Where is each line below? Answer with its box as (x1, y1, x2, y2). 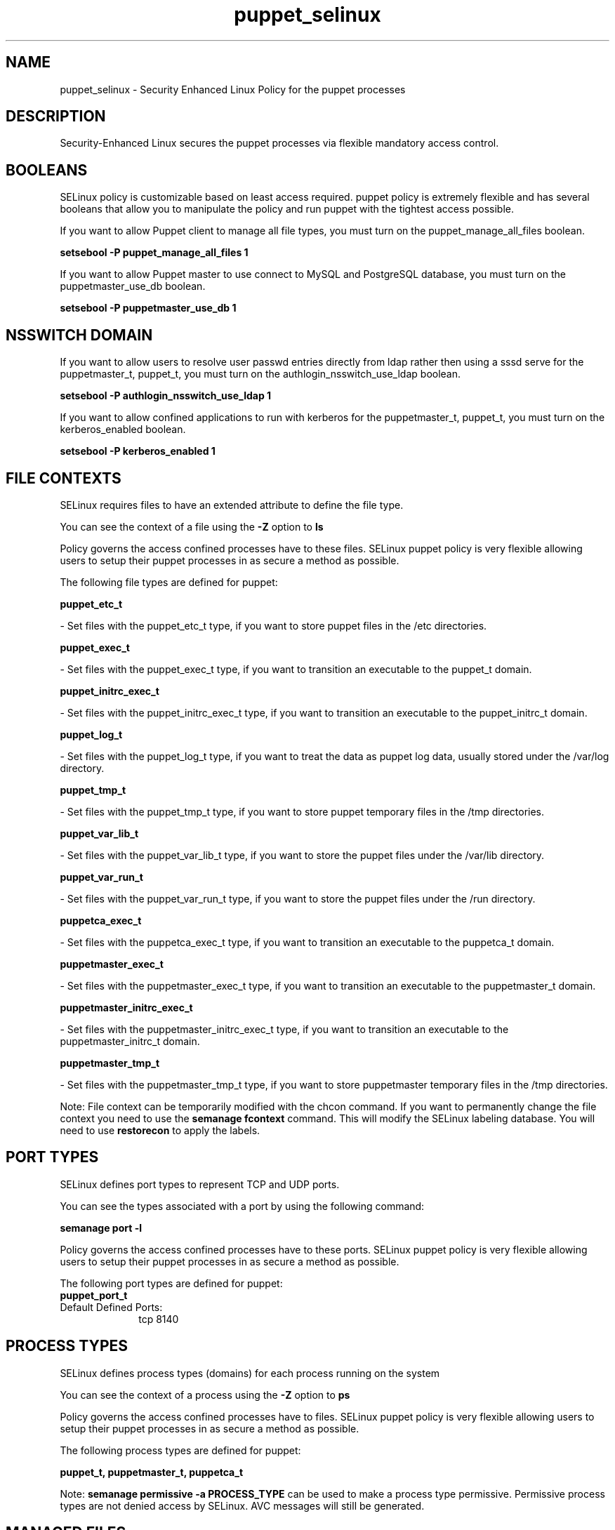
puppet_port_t (60, 1289, 128, 1301)
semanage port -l (60, 1221, 142, 1234)
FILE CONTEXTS (6, 469, 121, 487)
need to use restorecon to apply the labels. (60, 1124, 260, 1136)
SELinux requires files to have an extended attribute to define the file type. (60, 498, 404, 511)
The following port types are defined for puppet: (60, 1277, 283, 1289)
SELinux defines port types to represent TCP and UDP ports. (60, 1178, 340, 1190)
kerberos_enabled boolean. (60, 423, 186, 436)
